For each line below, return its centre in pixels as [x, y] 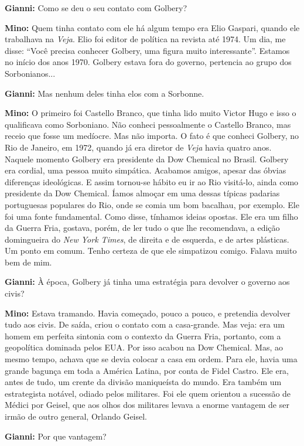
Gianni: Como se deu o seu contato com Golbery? [96, 8]
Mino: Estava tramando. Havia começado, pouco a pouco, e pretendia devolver [148, 313]
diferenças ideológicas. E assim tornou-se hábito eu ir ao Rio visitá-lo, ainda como [152, 181]
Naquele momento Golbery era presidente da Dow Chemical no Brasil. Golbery [147, 159]
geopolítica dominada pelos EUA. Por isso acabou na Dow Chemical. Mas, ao [144, 347]
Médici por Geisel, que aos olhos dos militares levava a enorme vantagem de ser [147, 405]
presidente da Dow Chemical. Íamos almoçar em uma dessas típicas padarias [142, 193]
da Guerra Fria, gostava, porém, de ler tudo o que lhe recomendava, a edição [142, 228]
